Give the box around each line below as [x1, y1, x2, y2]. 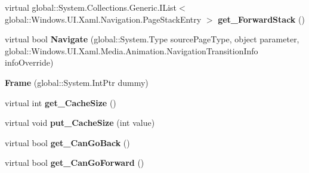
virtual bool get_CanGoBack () [5, 136, 130, 149]
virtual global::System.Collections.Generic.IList [5, 1, 177, 13]
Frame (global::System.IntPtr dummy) [5, 76, 149, 88]
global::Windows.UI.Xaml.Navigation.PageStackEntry [5, 13, 202, 25]
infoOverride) [5, 56, 54, 69]
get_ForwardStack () [218, 13, 305, 25]
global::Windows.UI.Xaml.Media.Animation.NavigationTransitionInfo [5, 44, 258, 57]
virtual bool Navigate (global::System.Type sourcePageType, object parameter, [5, 33, 299, 45]
